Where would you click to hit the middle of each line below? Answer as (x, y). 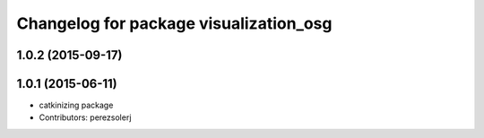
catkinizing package (76, 105)
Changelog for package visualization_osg (174, 23)
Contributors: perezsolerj (85, 117)
